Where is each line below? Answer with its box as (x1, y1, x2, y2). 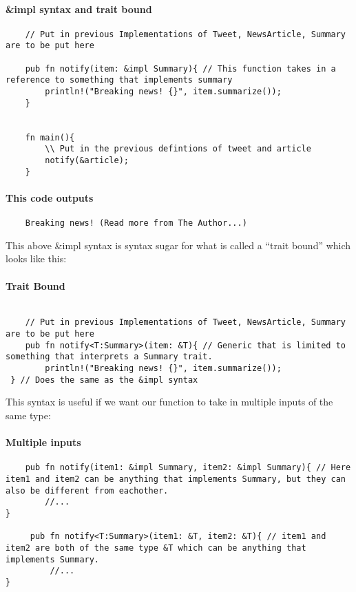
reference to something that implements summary (6, 75, 233, 85)
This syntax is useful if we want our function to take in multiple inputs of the (6, 394, 333, 409)
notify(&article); (45, 156, 129, 166)
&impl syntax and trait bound (6, 1, 152, 16)
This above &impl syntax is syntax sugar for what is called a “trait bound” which (6, 237, 351, 252)
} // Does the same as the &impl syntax (10, 374, 198, 385)
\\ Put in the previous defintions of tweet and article (45, 144, 311, 154)
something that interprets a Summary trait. (6, 352, 213, 362)
